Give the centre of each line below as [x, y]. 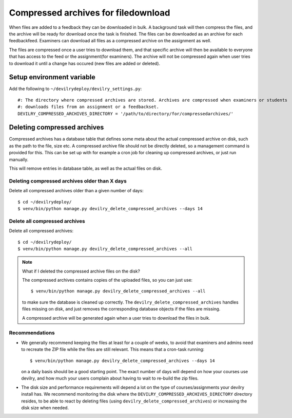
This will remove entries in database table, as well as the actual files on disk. [86, 168]
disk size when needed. [45, 408]
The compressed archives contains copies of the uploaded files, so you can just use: [107, 280]
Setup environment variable [52, 77]
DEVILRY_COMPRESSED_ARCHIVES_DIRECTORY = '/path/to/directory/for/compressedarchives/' [126, 114]
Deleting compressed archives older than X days [68, 181]
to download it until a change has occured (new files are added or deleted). [85, 63]
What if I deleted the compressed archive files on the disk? [81, 271]
